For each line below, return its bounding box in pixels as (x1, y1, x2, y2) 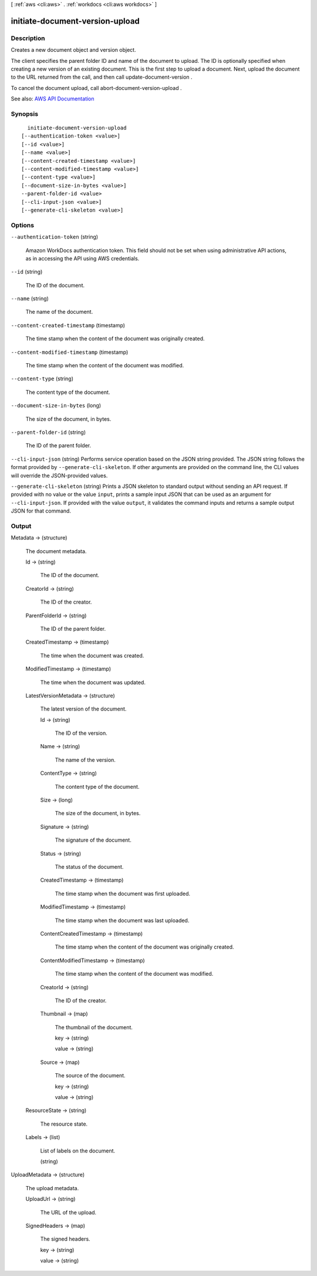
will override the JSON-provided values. (11, 472, 108, 479)
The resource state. (40, 1120, 88, 1127)
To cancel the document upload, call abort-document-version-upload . (11, 84, 182, 91)
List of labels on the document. (40, 1147, 116, 1154)
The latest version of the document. (40, 705, 127, 712)
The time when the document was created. (40, 652, 144, 659)
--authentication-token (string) (11, 233, 99, 240)
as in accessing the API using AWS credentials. (25, 254, 140, 262)
